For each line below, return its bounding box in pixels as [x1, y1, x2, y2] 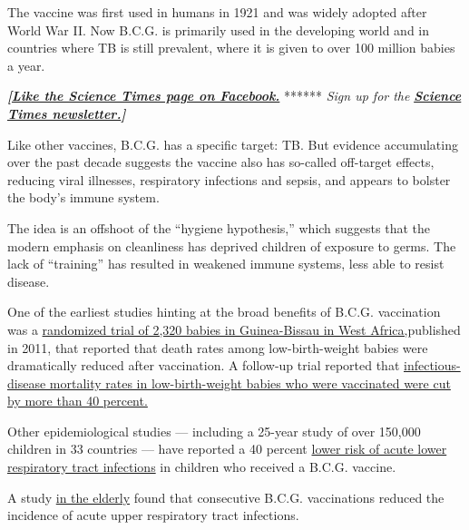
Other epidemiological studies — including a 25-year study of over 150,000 [7, 421, 421, 440]
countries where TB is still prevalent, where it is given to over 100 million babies [7, 38, 455, 57]
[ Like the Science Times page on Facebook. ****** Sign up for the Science [7, 86, 462, 105]
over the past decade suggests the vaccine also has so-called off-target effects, [7, 152, 435, 172]
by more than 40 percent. [7, 391, 148, 410]
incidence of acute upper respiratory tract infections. [7, 505, 299, 525]
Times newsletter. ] [7, 103, 126, 123]
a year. [7, 55, 45, 74]
